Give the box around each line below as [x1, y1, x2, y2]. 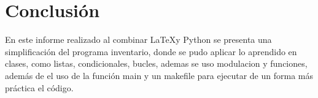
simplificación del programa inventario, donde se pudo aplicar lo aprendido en [5, 45, 297, 58]
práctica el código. [5, 81, 74, 94]
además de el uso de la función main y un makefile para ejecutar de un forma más [5, 69, 313, 81]
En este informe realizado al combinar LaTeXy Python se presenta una [5, 33, 272, 46]
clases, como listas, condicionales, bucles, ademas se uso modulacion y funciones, [5, 57, 308, 70]
